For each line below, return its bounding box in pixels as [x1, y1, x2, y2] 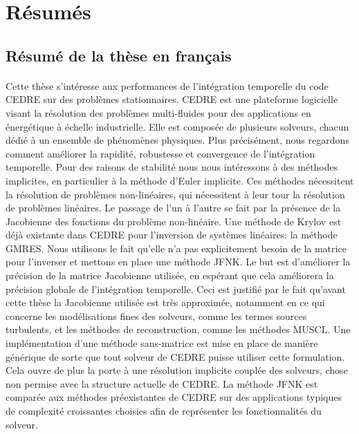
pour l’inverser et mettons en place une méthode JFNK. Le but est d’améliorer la [6, 254, 351, 269]
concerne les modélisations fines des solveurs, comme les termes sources [6, 308, 307, 323]
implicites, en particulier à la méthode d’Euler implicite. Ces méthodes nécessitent [6, 173, 354, 187]
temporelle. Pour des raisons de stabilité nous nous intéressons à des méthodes [6, 160, 338, 174]
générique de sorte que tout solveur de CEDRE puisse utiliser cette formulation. [6, 349, 345, 364]
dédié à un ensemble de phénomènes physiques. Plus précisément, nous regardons [6, 133, 349, 147]
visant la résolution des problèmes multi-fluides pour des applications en [6, 105, 311, 120]
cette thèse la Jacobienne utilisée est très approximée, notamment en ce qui [6, 295, 325, 310]
